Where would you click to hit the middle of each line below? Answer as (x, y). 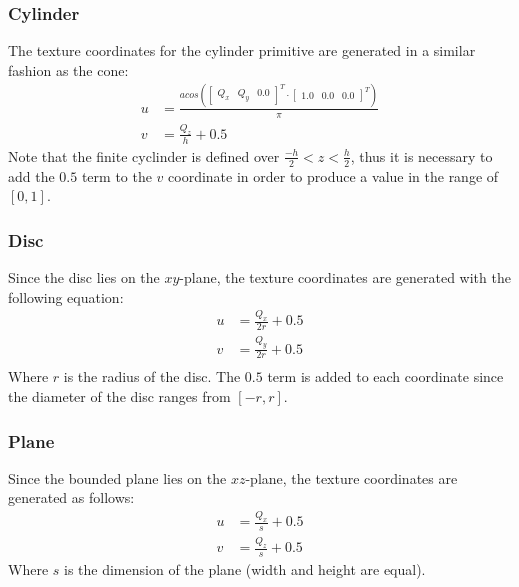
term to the (116, 175)
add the (31, 175)
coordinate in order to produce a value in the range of (333, 175)
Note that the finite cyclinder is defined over (144, 155)
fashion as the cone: (68, 69)
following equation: (66, 296)
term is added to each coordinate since (385, 376)
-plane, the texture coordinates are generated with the (345, 276)
